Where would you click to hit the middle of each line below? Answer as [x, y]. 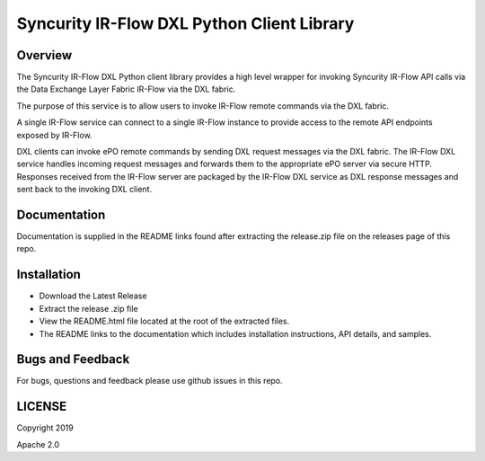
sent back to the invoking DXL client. [84, 190]
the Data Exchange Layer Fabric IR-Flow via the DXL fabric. [126, 89]
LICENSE [42, 407]
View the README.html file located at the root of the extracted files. [164, 321]
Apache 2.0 [38, 444]
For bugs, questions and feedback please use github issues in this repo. [150, 381]
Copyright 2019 [45, 428]
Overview [44, 55]
